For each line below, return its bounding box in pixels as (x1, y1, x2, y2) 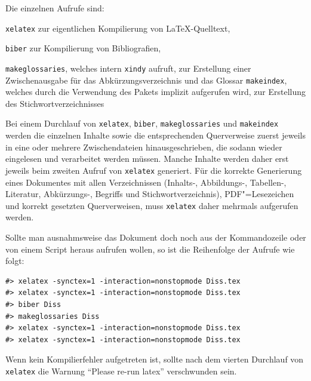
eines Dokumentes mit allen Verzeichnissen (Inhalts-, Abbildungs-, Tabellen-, (5, 176, 287, 188)
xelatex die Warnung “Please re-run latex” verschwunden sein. (5, 364, 237, 377)
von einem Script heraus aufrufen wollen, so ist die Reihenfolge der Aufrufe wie (5, 242, 295, 255)
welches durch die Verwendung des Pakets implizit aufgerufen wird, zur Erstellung (5, 85, 306, 98)
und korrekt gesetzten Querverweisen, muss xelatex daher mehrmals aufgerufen (5, 199, 298, 211)
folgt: (5, 254, 24, 267)
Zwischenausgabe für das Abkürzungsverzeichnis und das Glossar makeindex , (5, 73, 287, 86)
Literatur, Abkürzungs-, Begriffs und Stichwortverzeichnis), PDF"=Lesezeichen (5, 188, 294, 200)
